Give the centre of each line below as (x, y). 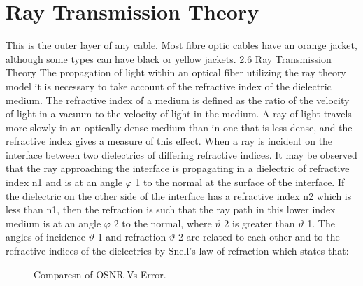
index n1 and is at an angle (64, 182)
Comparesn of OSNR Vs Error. (100, 274)
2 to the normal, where (163, 223)
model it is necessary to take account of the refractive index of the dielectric (169, 86)
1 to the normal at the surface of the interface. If (240, 182)
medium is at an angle (54, 223)
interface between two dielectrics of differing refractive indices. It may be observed (181, 154)
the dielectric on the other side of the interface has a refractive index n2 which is (179, 195)
